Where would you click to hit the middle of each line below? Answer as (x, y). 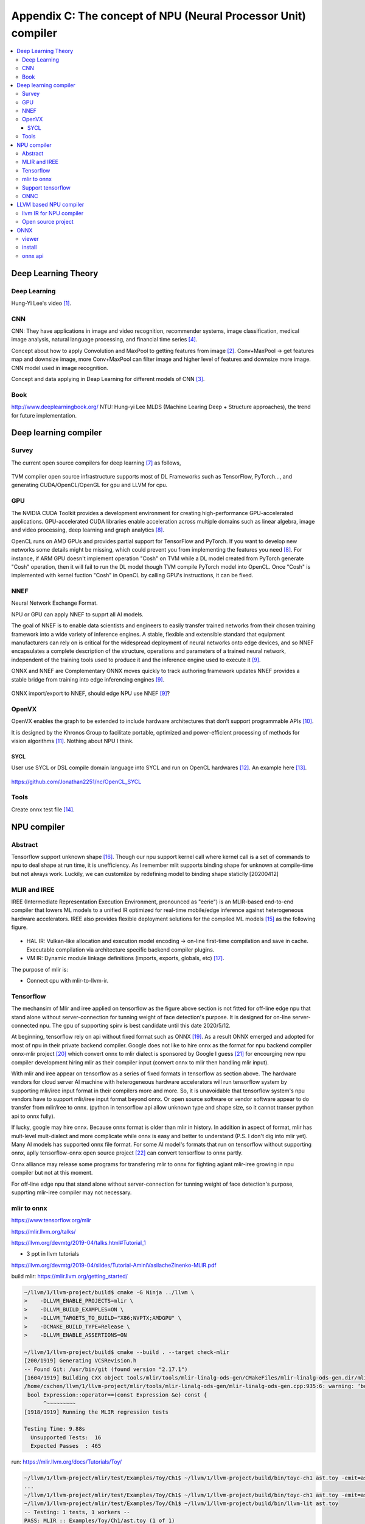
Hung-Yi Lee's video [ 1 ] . (41, 303)
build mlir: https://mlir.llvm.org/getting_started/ (69, 1277)
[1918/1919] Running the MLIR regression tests (96, 1412)
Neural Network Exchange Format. (54, 603)
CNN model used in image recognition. (60, 368)
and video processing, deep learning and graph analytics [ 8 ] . (88, 530)
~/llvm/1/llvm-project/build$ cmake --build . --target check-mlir (127, 1352)
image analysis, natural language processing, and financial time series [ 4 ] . (104, 340)
